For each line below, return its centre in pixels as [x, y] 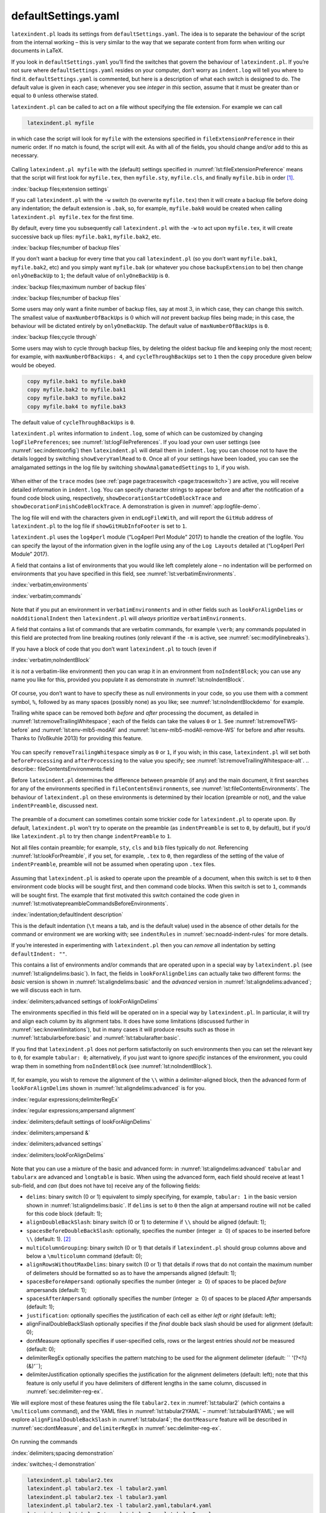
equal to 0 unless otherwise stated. [55, 96]
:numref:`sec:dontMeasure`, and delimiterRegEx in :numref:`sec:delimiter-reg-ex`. [116, 1428]
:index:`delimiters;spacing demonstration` [63, 1453]
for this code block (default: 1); [64, 1214]
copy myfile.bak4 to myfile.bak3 [77, 406]
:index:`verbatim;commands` [47, 596]
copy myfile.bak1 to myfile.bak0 [77, 381]
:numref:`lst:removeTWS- [267, 721]
